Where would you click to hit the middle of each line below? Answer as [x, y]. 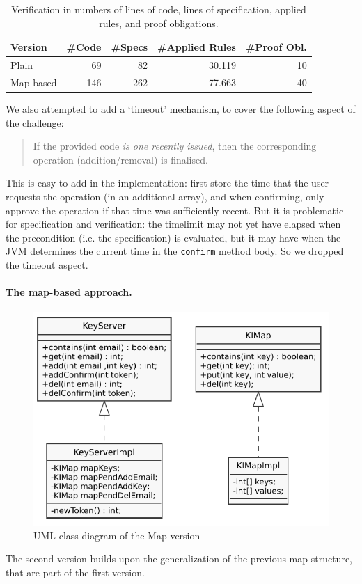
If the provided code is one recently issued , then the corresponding [175, 146]
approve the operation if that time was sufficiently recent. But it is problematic [175, 210]
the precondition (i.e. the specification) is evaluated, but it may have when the [173, 237]
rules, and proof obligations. [159, 23]
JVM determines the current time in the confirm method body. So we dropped [175, 251]
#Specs [129, 47]
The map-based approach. [69, 292]
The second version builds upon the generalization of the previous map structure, [179, 559]
